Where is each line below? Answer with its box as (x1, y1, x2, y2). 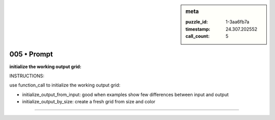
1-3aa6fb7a (226, 19, 250, 25)
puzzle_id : (185, 19, 208, 25)
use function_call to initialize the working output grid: (9, 82, 121, 88)
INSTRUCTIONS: (9, 73, 44, 79)
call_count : (185, 33, 210, 39)
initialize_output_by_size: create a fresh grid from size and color (22, 99, 155, 105)
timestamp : (185, 26, 211, 32)
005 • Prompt (9, 50, 53, 58)
